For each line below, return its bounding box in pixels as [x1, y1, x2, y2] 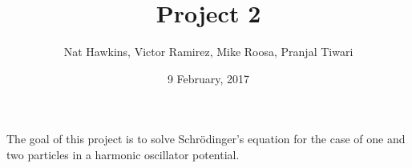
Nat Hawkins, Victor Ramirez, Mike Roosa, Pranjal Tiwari [63, 43, 353, 60]
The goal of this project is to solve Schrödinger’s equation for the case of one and [6, 130, 406, 147]
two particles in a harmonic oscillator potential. [6, 146, 240, 162]
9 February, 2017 [167, 70, 250, 86]
